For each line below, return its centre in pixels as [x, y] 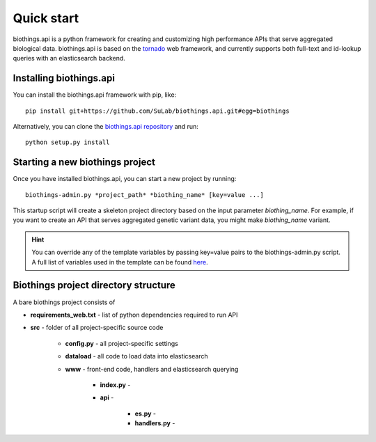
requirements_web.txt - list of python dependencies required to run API [134, 315]
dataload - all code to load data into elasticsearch [136, 356]
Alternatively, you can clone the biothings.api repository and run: [105, 127]
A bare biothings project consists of [64, 302]
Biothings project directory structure [94, 285]
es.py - [146, 413]
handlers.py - [155, 423]
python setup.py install [68, 142]
